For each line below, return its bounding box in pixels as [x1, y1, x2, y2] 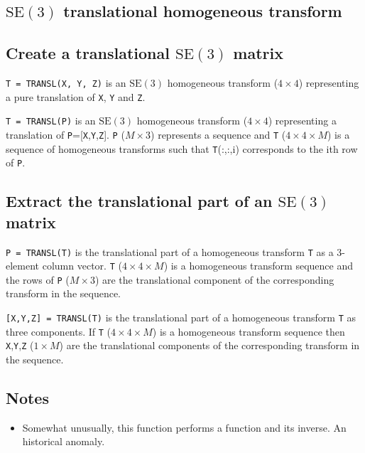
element [6, 258, 40, 273]
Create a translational [6, 42, 170, 64]
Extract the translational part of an [6, 190, 273, 212]
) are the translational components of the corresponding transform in [59, 338, 360, 353]
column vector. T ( [42, 258, 122, 273]
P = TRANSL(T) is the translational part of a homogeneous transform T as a [6, 244, 334, 259]
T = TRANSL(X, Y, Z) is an [6, 75, 126, 90]
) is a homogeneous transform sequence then [152, 324, 345, 339]
